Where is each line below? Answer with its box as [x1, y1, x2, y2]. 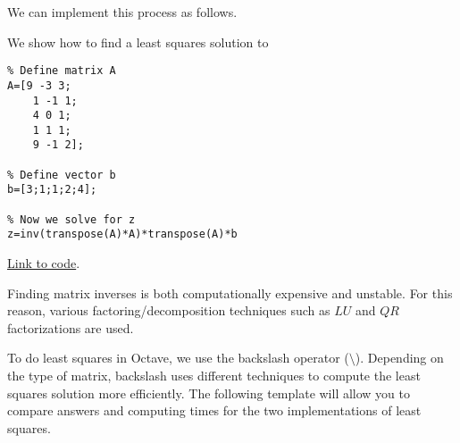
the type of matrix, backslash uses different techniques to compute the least [7, 366, 421, 385]
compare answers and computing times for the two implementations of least [7, 401, 422, 420]
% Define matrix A [7, 64, 116, 78]
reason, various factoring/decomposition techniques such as [7, 301, 330, 320]
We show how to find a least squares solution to [7, 32, 269, 51]
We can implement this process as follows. [7, 3, 238, 21]
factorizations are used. [7, 318, 134, 337]
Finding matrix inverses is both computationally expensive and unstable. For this [7, 283, 453, 302]
